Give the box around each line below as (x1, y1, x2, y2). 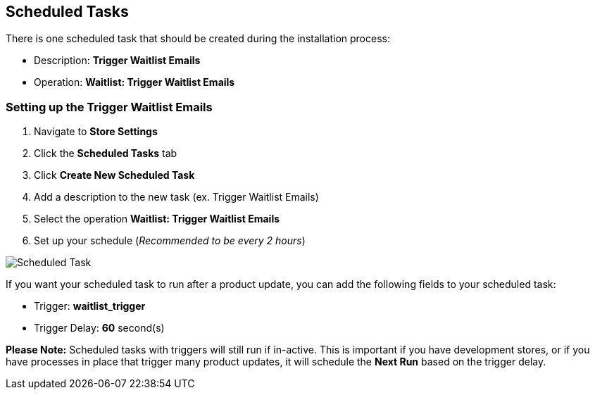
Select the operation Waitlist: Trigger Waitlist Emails (34, 213, 280, 225)
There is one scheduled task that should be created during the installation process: (6, 32, 390, 45)
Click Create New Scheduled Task (34, 169, 195, 182)
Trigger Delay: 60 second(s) (34, 322, 165, 334)
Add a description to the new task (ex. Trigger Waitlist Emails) (34, 191, 319, 203)
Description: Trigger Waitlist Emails (34, 54, 201, 67)
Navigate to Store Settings (34, 125, 158, 138)
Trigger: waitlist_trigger (34, 300, 146, 313)
